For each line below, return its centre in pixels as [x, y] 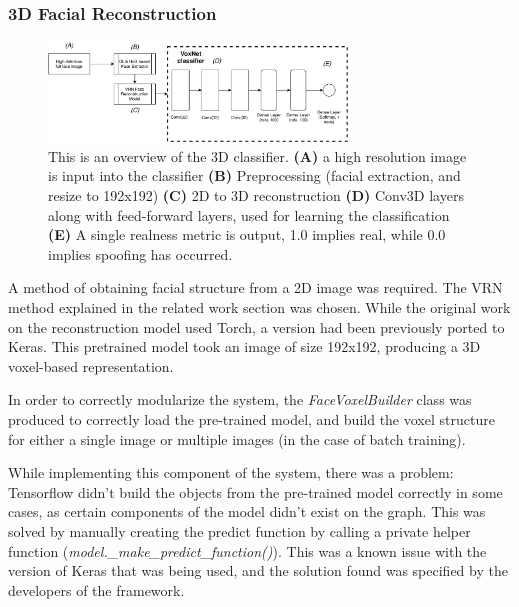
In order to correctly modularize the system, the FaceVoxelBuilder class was [240, 399]
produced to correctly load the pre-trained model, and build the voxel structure [251, 419]
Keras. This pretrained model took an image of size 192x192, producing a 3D [244, 346]
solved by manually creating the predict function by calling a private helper [239, 530]
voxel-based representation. [91, 365]
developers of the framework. [96, 589]
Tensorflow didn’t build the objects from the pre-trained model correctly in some [255, 491]
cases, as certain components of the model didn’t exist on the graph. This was [247, 511]
